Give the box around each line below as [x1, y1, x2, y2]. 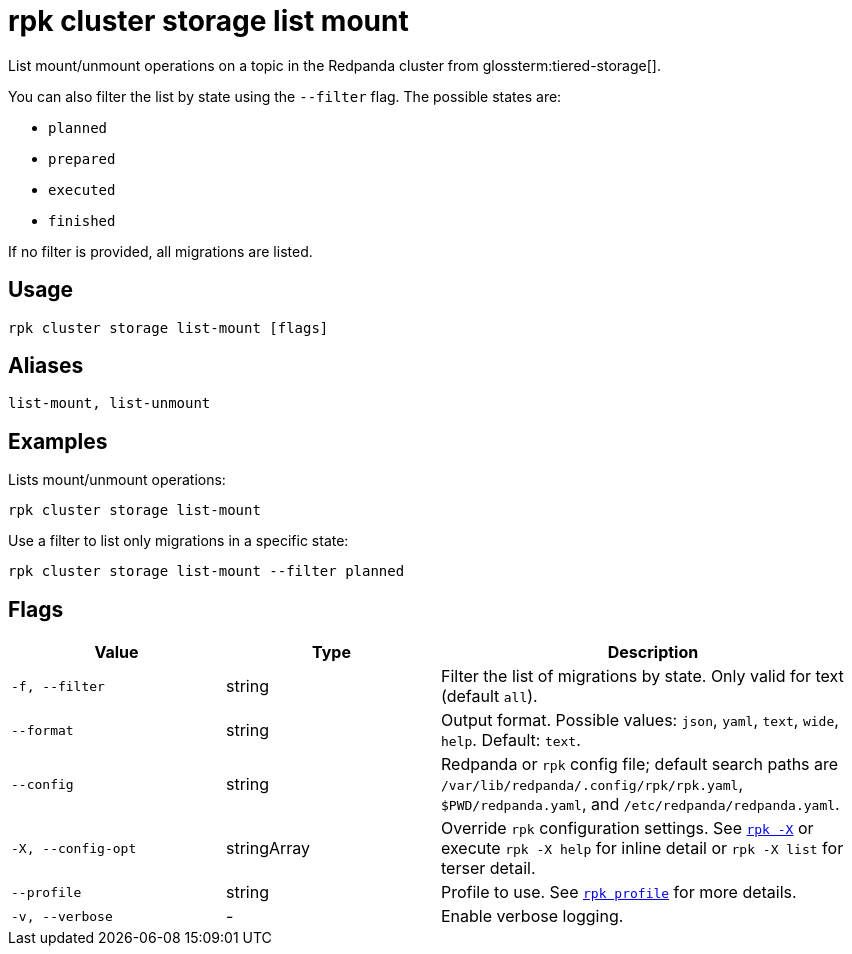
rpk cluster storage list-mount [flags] [8, 319, 329, 336]
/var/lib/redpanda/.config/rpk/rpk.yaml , [441, 774, 744, 795]
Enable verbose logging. [441, 906, 624, 927]
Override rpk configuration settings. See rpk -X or [441, 818, 814, 839]
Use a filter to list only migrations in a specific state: [8, 532, 349, 550]
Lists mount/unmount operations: [8, 471, 226, 489]
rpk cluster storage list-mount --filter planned [8, 563, 405, 580]
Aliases [8, 353, 84, 379]
